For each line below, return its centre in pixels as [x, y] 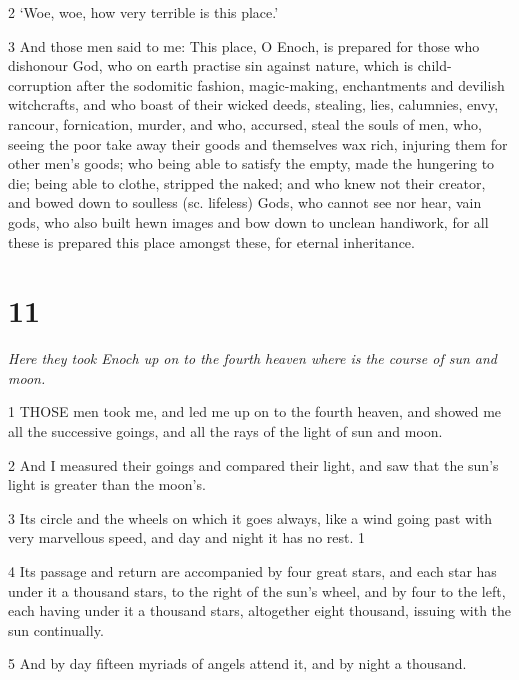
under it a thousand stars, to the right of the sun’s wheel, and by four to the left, [257, 590]
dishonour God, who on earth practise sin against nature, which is [211, 65]
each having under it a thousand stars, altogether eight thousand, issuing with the [260, 610]
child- [434, 65]
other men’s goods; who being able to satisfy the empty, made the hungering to [251, 163]
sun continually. [56, 629]
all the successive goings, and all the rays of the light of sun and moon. [225, 431]
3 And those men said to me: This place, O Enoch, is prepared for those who [244, 45]
